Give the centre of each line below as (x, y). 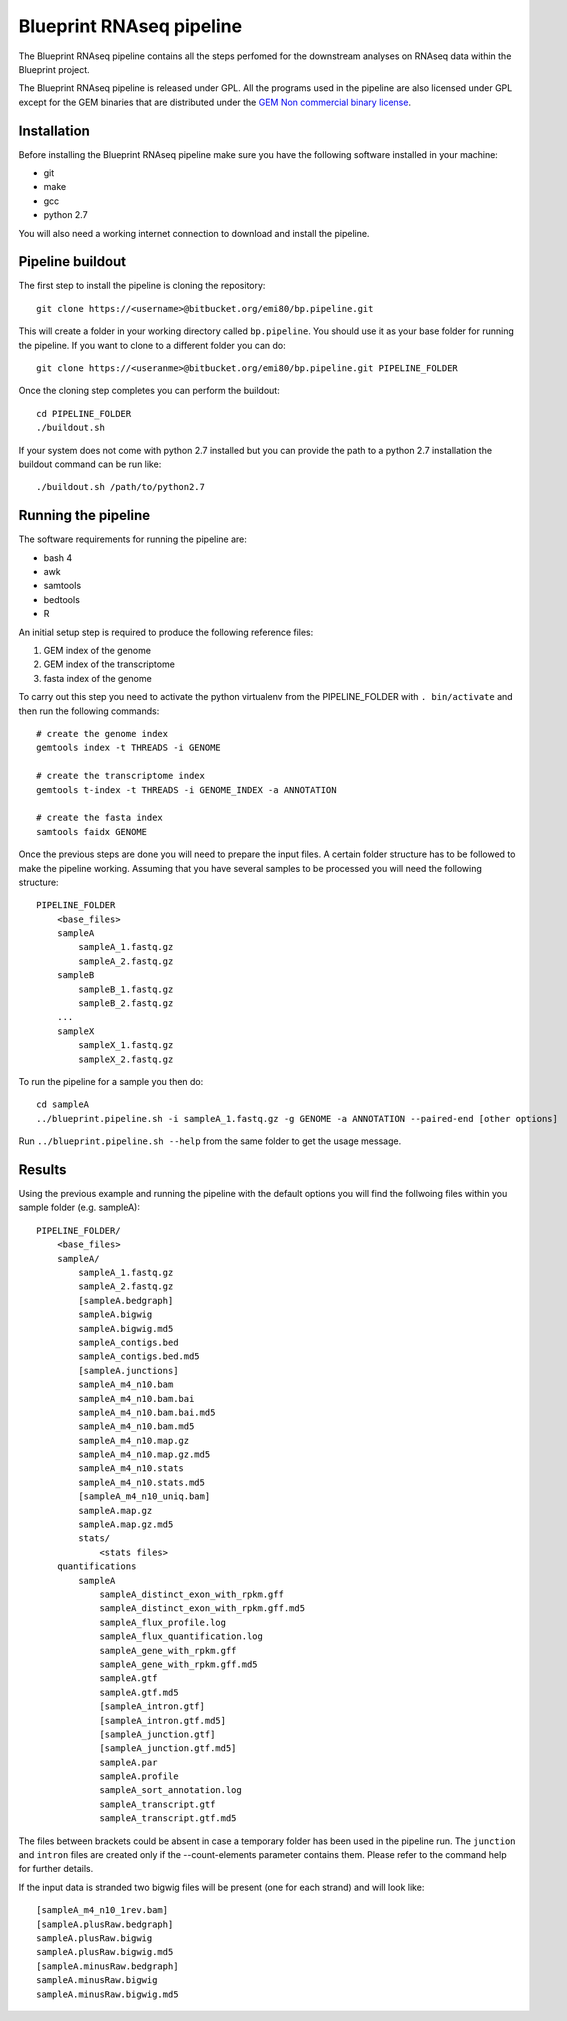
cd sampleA (63, 1104)
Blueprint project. (54, 69)
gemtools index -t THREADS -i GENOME (129, 748)
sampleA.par (128, 1762)
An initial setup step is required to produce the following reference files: (166, 632)
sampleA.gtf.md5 (139, 1692)
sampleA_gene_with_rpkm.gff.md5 (179, 1664)
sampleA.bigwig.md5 (126, 1328)
